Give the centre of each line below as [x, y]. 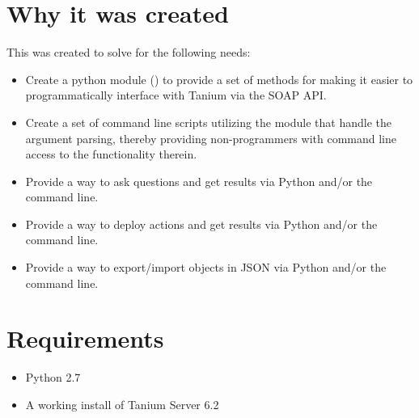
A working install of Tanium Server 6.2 [122, 404]
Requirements [85, 338]
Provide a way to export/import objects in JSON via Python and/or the [206, 267]
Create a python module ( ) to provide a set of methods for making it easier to [219, 79]
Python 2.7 [53, 377]
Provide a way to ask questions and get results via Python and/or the [199, 181]
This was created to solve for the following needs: [129, 52]
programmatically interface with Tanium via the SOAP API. [176, 95]
